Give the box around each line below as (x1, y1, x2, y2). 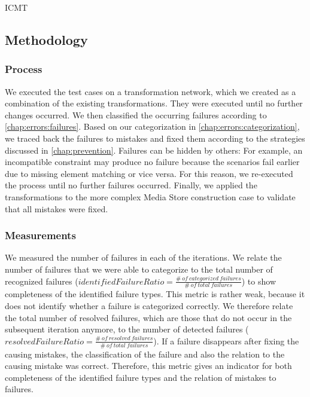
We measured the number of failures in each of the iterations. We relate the (5, 251, 282, 264)
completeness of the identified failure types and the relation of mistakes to (5, 371, 276, 383)
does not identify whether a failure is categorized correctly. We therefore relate (5, 299, 293, 312)
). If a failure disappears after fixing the (153, 334, 299, 347)
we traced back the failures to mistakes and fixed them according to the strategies (5, 132, 305, 144)
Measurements (5, 228, 76, 243)
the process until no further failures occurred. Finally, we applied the (5, 179, 257, 191)
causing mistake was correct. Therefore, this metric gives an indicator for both (5, 359, 292, 372)
